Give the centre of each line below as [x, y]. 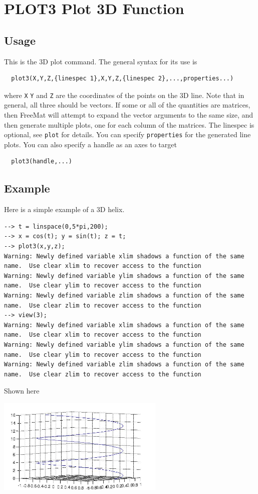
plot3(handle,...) [42, 162]
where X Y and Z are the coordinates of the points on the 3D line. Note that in [124, 95]
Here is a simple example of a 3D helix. [64, 209]
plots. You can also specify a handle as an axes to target [90, 144]
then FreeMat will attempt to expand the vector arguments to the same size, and [129, 115]
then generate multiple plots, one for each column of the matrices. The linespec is [129, 124]
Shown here [22, 391]
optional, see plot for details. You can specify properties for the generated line [127, 134]
